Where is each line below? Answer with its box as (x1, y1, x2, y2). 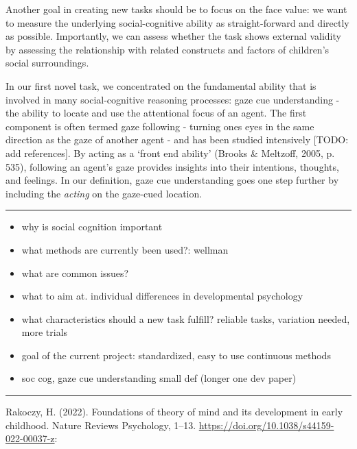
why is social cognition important (21, 219, 163, 234)
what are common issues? (21, 265, 129, 280)
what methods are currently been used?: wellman (21, 242, 229, 256)
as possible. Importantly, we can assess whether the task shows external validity (5, 29, 341, 43)
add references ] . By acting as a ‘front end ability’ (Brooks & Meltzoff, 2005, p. (5, 145, 335, 160)
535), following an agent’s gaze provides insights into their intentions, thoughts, (5, 159, 339, 173)
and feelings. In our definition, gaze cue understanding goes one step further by (5, 173, 339, 187)
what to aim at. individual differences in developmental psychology (21, 289, 303, 303)
